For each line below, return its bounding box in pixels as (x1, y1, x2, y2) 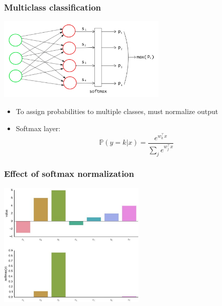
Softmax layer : (16, 123, 61, 133)
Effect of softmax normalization (4, 167, 134, 180)
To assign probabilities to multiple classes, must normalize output (16, 106, 218, 116)
